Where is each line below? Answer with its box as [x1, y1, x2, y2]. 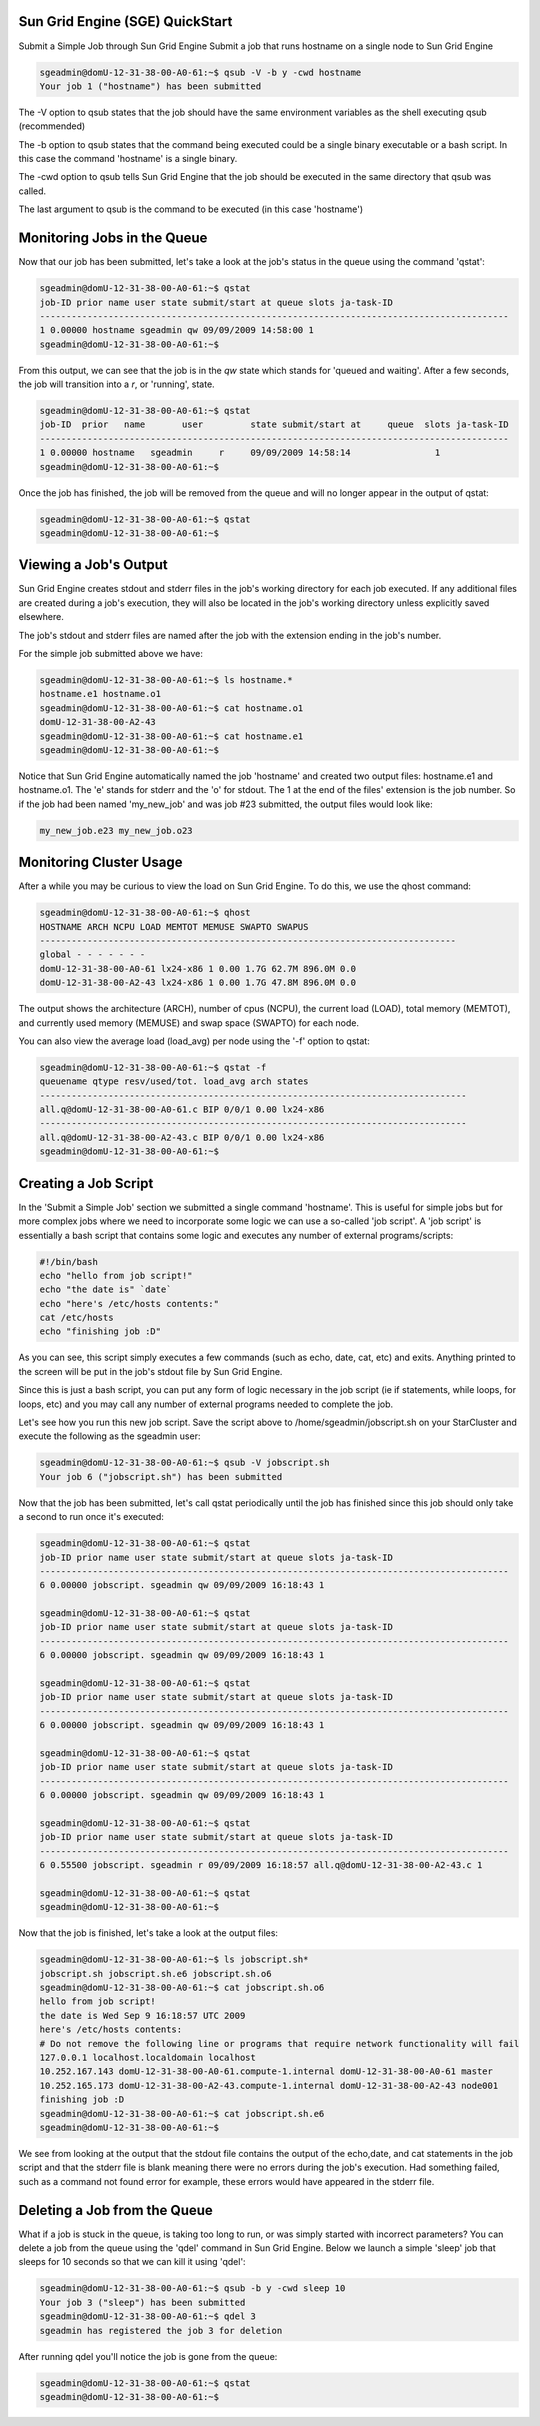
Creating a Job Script [18, 1175, 154, 1192]
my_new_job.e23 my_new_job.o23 [39, 825, 194, 836]
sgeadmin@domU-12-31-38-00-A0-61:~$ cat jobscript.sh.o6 [39, 1982, 325, 1994]
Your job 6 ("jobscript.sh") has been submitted [39, 1471, 283, 1482]
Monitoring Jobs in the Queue [18, 230, 208, 247]
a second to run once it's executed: [18, 1511, 165, 1523]
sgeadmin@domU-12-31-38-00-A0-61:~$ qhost [39, 907, 251, 919]
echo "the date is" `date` [39, 1284, 172, 1295]
